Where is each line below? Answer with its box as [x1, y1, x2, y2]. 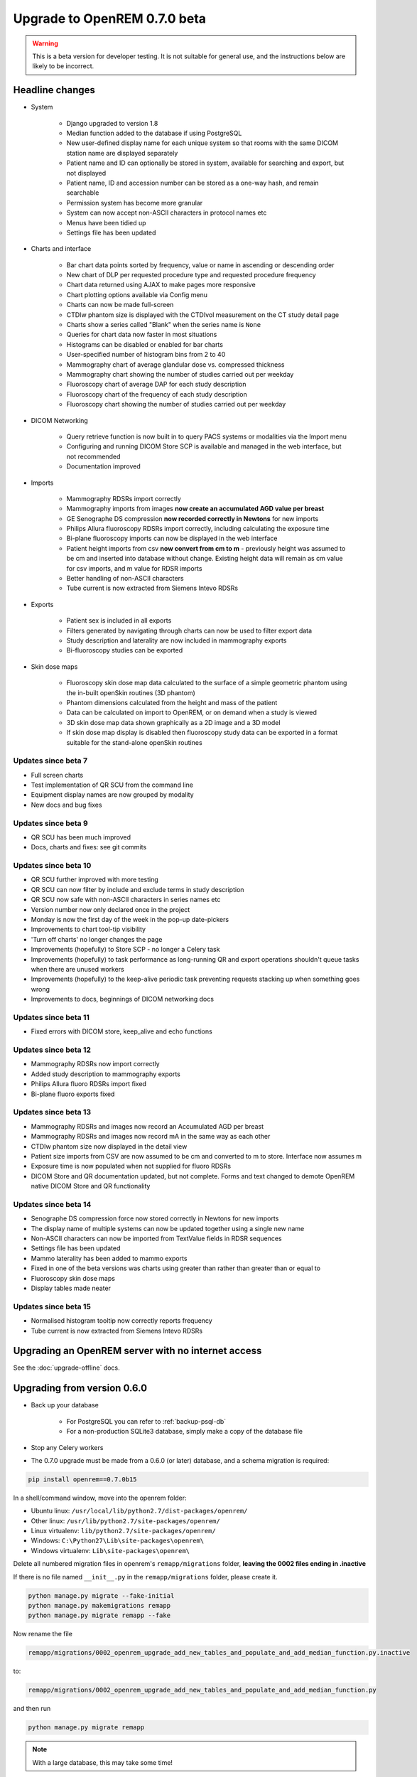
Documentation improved [66, 462, 141, 471]
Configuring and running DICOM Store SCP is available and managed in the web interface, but [66, 442, 342, 451]
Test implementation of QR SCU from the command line [31, 780, 193, 789]
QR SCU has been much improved [31, 832, 131, 842]
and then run [13, 1704, 51, 1713]
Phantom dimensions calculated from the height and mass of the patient [66, 698, 278, 707]
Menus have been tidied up [66, 218, 146, 227]
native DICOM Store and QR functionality [31, 1182, 151, 1191]
